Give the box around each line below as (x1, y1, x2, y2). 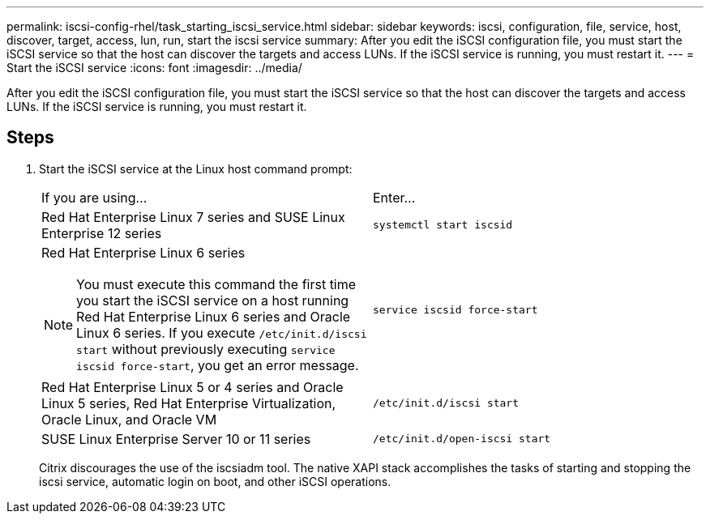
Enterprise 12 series (41, 224, 162, 241)
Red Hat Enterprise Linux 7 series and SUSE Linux (41, 208, 345, 225)
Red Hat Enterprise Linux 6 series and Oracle (76, 308, 351, 325)
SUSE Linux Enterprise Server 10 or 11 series (41, 430, 311, 447)
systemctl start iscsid (373, 219, 513, 232)
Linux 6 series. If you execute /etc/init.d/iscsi (76, 324, 367, 341)
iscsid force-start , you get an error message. (76, 356, 359, 373)
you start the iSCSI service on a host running (76, 292, 349, 309)
